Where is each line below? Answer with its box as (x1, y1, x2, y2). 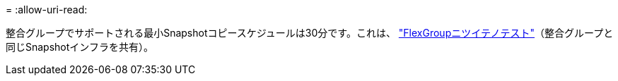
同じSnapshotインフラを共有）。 (6, 41, 153, 53)
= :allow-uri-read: (6, 4, 88, 15)
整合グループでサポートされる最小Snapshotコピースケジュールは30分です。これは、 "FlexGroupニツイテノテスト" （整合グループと (6, 27, 614, 39)
